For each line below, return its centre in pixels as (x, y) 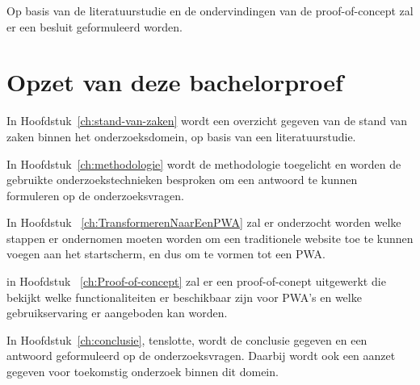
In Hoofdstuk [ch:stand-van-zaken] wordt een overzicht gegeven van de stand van (207, 121)
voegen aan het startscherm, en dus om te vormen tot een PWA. (166, 254)
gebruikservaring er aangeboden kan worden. (117, 313)
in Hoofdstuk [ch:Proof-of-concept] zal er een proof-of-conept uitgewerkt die (196, 281)
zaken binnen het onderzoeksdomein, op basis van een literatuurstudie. (181, 136)
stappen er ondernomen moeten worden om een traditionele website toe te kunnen (210, 238)
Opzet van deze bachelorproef (175, 82)
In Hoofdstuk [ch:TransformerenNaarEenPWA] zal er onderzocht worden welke (204, 222)
